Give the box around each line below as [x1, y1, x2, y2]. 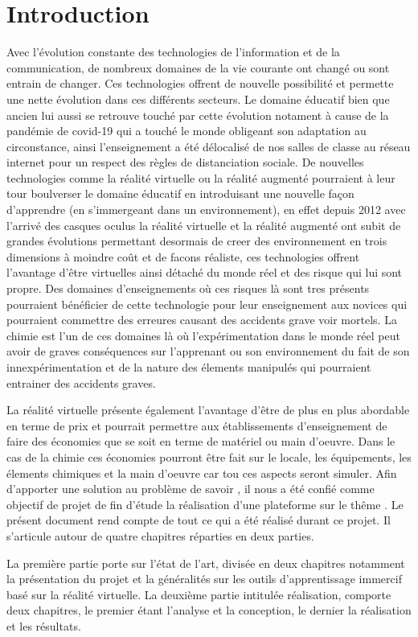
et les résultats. [6, 617, 81, 634]
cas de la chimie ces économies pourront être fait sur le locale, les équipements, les [6, 448, 412, 465]
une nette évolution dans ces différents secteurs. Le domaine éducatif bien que [6, 90, 390, 107]
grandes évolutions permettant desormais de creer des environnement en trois [6, 232, 387, 249]
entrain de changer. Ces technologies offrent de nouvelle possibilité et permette [6, 75, 394, 92]
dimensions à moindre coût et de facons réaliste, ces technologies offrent [6, 248, 360, 265]
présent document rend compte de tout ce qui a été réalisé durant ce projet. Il [6, 512, 391, 528]
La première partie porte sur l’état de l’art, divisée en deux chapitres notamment [6, 554, 405, 571]
